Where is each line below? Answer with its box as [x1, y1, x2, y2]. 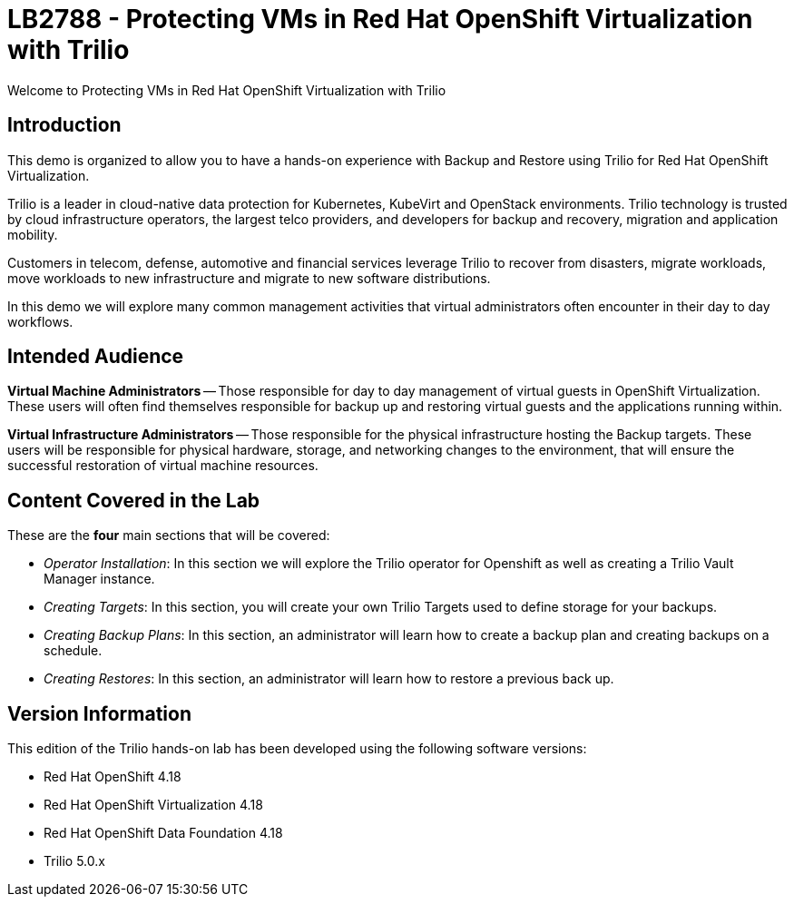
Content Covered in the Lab [7, 488, 260, 512]
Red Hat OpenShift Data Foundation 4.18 [44, 825, 283, 841]
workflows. [7, 313, 74, 329]
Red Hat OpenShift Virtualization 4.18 [44, 797, 263, 813]
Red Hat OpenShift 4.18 [44, 769, 181, 785]
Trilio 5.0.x [44, 853, 105, 870]
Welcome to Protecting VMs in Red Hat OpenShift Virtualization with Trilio [7, 82, 446, 98]
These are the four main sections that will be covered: [7, 527, 330, 544]
